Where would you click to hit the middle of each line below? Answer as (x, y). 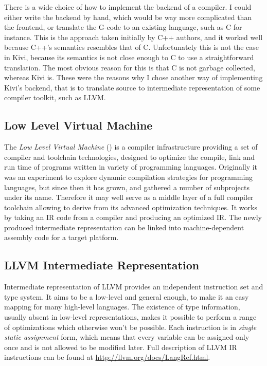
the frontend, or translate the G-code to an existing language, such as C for (123, 27)
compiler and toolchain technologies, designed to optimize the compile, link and (130, 157)
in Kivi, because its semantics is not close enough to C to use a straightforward (129, 57)
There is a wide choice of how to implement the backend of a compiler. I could (128, 7)
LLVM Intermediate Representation (102, 265)
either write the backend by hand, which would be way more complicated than (128, 17)
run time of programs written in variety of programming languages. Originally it (131, 167)
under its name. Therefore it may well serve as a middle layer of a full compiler (129, 197)
